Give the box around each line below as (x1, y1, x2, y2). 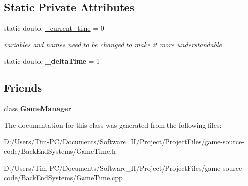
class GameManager (4, 103, 72, 113)
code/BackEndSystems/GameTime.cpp (4, 172, 123, 183)
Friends (4, 80, 42, 95)
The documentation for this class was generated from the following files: (4, 119, 222, 130)
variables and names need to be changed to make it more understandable (4, 39, 222, 49)
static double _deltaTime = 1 (4, 56, 100, 66)
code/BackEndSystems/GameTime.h (4, 146, 116, 156)
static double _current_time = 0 (4, 23, 104, 33)
